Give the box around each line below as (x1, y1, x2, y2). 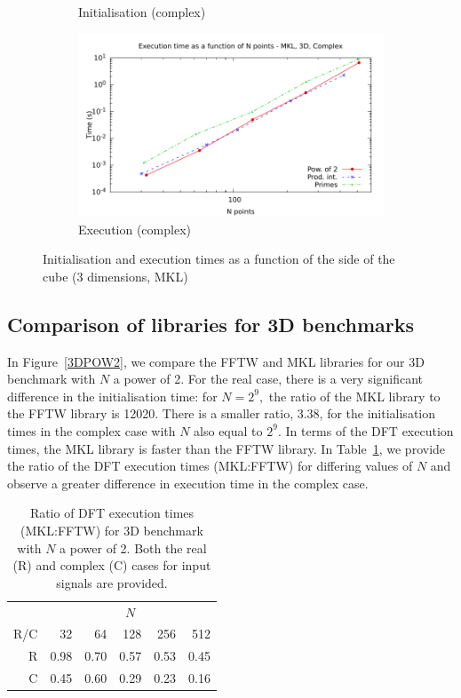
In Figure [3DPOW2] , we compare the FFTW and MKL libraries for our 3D (7, 352, 425, 370)
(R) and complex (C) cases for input (12, 556, 211, 575)
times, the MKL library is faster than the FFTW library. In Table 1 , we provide (7, 439, 446, 457)
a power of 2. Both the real (60, 538, 207, 557)
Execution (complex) (78, 219, 191, 238)
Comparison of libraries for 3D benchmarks (7, 310, 415, 337)
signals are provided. (56, 573, 168, 591)
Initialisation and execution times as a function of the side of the (43, 250, 395, 268)
